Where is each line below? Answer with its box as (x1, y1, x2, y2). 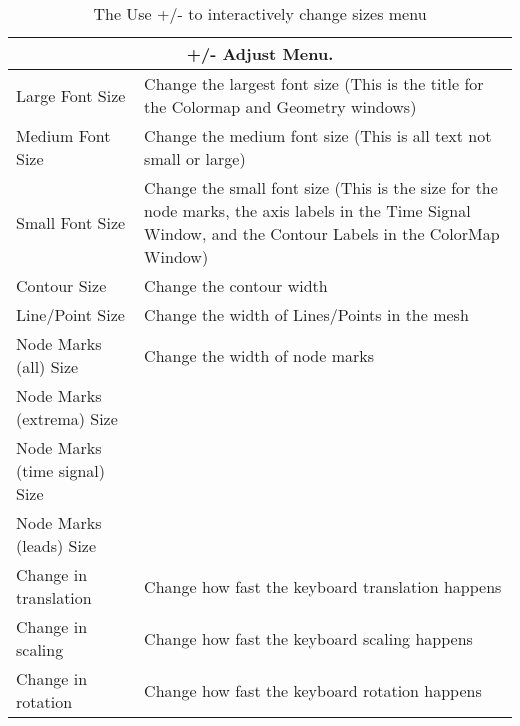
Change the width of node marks (144, 343, 375, 367)
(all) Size (16, 355, 79, 378)
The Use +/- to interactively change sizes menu (93, 2, 427, 25)
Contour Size (16, 274, 107, 297)
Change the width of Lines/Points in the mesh (144, 303, 469, 326)
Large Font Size (16, 83, 126, 107)
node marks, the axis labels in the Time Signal (144, 199, 471, 222)
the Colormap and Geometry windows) (144, 95, 417, 118)
